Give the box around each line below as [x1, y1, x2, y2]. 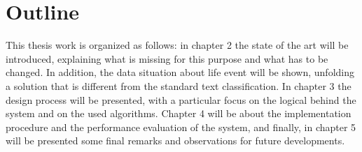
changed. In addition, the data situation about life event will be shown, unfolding [6, 65, 355, 79]
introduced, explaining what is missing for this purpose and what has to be [6, 51, 328, 66]
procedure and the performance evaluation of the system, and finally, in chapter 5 [6, 119, 356, 134]
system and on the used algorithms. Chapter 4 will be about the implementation [6, 106, 351, 121]
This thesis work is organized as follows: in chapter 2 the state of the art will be [6, 38, 349, 52]
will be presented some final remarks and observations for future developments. [6, 133, 345, 148]
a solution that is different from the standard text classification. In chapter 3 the [6, 78, 351, 93]
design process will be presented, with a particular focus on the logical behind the [6, 92, 356, 107]
